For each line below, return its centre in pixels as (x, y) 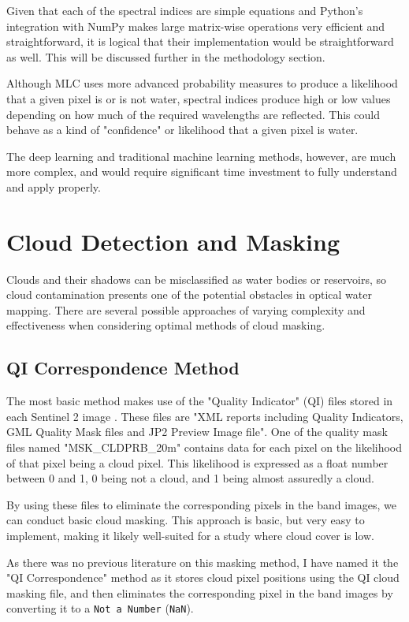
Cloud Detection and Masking (173, 241)
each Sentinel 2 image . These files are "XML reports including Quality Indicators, (205, 416)
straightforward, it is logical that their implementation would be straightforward (200, 41)
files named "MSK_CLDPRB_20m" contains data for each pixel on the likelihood (204, 447)
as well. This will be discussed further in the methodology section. (166, 56)
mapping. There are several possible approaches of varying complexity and (186, 309)
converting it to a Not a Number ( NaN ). (100, 608)
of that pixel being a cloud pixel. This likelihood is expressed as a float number (197, 462)
